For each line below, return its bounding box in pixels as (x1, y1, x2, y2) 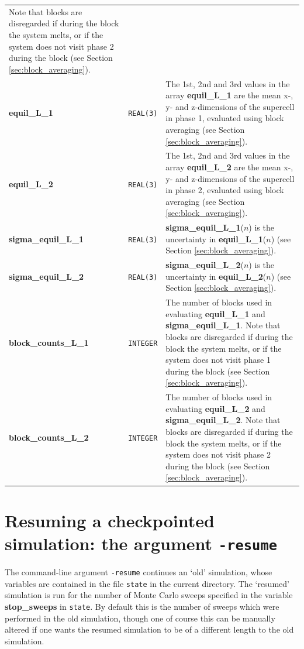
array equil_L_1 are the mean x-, (165, 89, 293, 101)
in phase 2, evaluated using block (165, 184, 284, 196)
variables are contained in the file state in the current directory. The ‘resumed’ (5, 577, 289, 589)
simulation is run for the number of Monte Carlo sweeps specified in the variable (5, 589, 293, 601)
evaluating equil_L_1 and (165, 307, 265, 320)
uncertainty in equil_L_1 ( (165, 232, 267, 245)
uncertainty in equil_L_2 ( (165, 270, 267, 282)
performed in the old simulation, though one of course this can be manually (5, 612, 275, 624)
